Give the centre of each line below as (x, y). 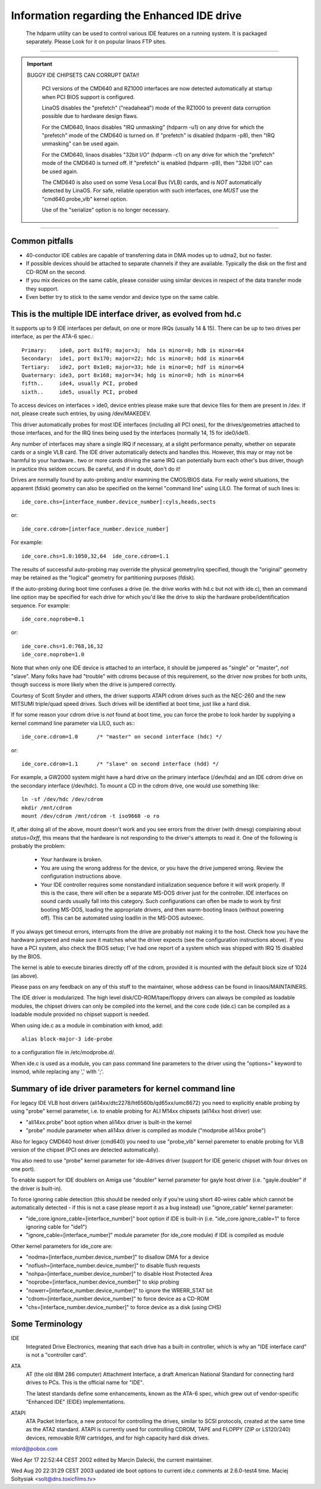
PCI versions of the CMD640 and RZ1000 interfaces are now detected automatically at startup (157, 89)
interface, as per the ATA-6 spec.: (52, 337)
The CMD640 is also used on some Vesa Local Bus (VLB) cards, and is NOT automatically (152, 182)
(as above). (25, 976)
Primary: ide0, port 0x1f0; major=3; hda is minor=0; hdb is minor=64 (133, 350)
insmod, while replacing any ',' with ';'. (57, 1071)
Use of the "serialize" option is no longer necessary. (106, 210)
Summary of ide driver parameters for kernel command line (123, 1088)
